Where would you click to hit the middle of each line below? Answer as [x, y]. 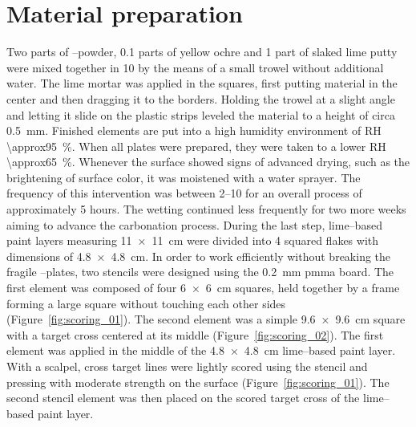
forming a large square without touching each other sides [146, 303]
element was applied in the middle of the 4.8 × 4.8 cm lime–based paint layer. [201, 350]
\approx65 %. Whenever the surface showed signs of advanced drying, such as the [208, 162]
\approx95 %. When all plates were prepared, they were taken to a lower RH [196, 146]
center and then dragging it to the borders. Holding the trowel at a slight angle [201, 98]
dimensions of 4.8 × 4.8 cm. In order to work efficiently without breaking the [199, 256]
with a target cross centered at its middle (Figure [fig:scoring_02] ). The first [195, 334]
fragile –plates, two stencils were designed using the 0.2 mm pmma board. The [200, 272]
